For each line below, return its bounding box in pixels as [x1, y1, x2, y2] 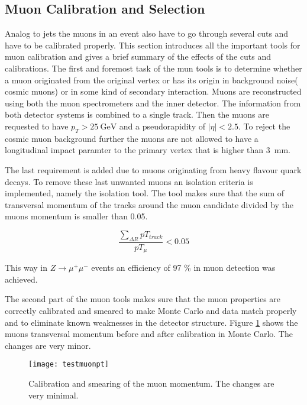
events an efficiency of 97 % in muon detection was [91, 261, 276, 274]
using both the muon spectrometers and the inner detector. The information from [5, 96, 301, 109]
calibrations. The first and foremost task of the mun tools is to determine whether [5, 61, 302, 74]
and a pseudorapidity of [119, 119, 206, 132]
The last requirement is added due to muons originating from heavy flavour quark [5, 163, 302, 176]
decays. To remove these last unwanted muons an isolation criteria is [5, 175, 253, 187]
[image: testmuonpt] [28, 360, 109, 369]
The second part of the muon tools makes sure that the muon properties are [5, 293, 281, 305]
